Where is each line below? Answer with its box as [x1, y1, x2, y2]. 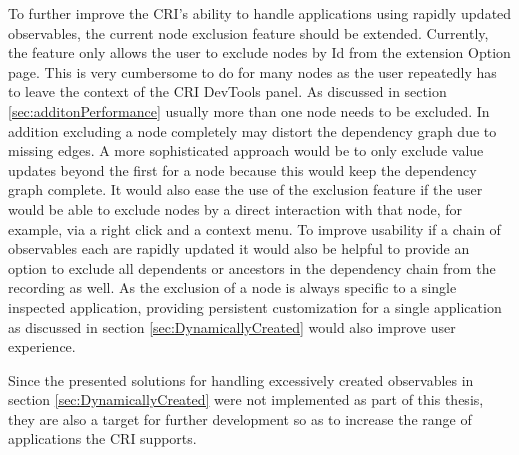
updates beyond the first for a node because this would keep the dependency [8, 159, 477, 180]
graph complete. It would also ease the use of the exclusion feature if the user [8, 179, 483, 200]
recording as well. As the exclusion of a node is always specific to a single [8, 277, 457, 298]
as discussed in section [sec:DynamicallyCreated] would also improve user [8, 316, 456, 337]
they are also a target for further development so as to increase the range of [8, 408, 472, 429]
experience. [8, 336, 76, 357]
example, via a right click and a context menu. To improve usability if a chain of [8, 218, 501, 239]
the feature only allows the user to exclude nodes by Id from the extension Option [8, 42, 511, 63]
